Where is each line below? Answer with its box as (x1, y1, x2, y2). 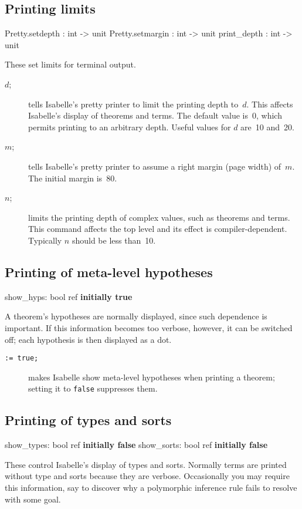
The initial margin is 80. (28, 171, 117, 184)
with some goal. (5, 493, 61, 505)
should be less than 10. (72, 234, 156, 246)
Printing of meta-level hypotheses (5, 262, 213, 281)
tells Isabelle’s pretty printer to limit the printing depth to (28, 97, 239, 110)
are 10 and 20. (240, 120, 294, 133)
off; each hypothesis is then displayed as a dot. (5, 333, 172, 345)
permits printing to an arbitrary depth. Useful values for (28, 120, 231, 133)
